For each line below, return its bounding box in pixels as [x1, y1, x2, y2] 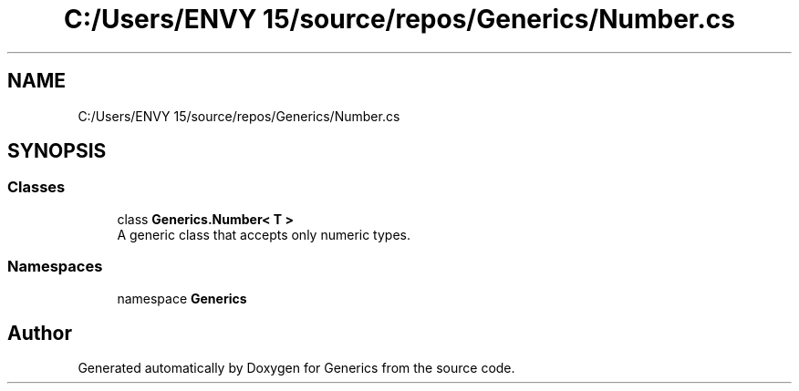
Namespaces [7, 257, 103, 276]
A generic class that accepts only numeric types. [117, 226, 410, 242]
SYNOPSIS [7, 139, 107, 163]
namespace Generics [117, 290, 247, 306]
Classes [7, 178, 66, 197]
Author [7, 321, 72, 345]
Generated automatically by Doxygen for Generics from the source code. [78, 360, 515, 376]
